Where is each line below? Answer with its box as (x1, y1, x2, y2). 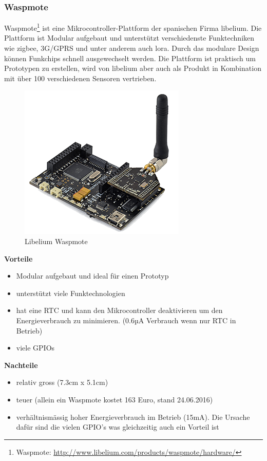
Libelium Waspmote (25, 236, 88, 247)
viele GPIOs (16, 342, 55, 353)
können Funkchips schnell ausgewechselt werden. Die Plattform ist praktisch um (4, 52, 256, 63)
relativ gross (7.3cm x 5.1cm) (16, 377, 108, 388)
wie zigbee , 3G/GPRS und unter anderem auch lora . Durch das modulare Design (4, 43, 259, 53)
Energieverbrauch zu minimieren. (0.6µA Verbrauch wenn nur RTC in (16, 315, 236, 325)
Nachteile (4, 359, 38, 370)
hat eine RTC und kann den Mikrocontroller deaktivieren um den (16, 305, 223, 316)
